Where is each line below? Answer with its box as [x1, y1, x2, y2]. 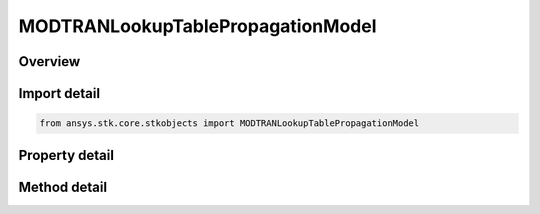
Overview [18, 53, 81, 70]
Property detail [18, 146, 115, 164]
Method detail [18, 178, 108, 195]
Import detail [18, 85, 100, 102]
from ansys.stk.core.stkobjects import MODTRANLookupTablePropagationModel [39, 118, 420, 129]
